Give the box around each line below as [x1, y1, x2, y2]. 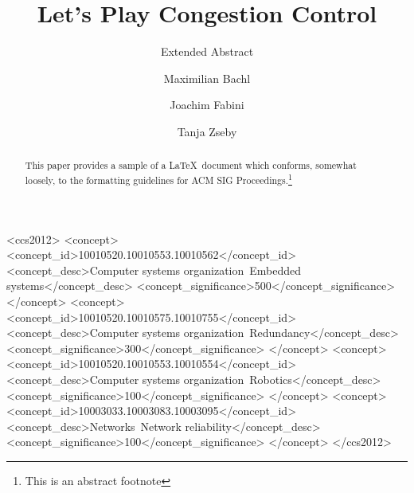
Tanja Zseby [177, 123, 237, 139]
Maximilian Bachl [163, 69, 251, 86]
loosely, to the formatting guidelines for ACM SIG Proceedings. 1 [25, 170, 292, 186]
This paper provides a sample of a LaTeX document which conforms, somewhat [25, 158, 357, 172]
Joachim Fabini [170, 96, 244, 113]
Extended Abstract [160, 43, 254, 60]
